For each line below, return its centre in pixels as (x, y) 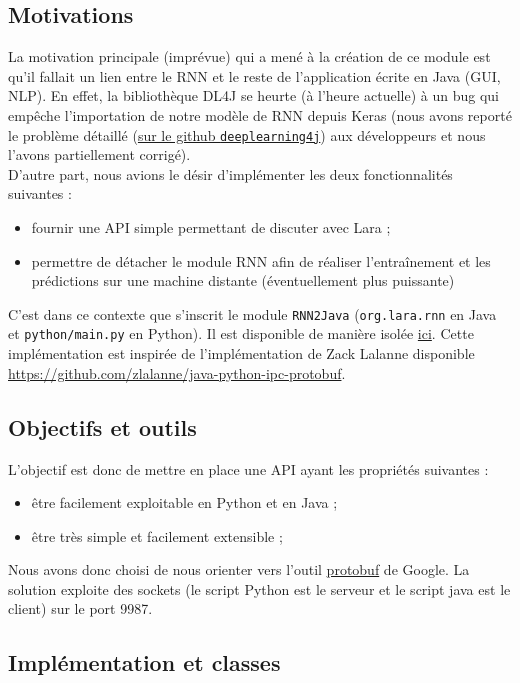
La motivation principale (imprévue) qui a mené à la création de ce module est (249, 56)
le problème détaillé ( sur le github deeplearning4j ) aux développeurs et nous (247, 134)
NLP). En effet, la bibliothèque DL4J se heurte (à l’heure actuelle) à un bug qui (253, 95)
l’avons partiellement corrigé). (99, 154)
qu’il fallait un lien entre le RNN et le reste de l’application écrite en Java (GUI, (254, 75)
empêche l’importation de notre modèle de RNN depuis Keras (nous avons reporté (260, 114)
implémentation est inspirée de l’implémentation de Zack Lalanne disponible (241, 353)
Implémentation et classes (144, 662)
